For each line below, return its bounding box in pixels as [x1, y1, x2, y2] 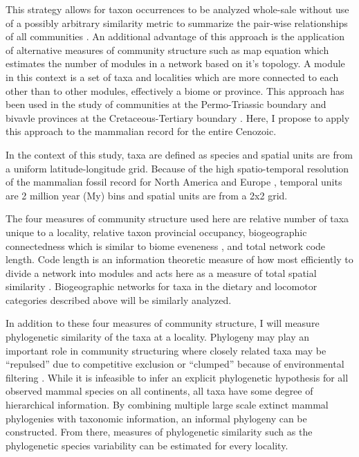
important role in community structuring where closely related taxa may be [6, 343, 326, 357]
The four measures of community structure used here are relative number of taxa [6, 211, 349, 226]
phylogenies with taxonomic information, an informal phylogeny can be [6, 411, 307, 425]
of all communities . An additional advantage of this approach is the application [6, 29, 344, 44]
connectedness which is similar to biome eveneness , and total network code [6, 238, 326, 253]
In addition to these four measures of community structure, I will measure [6, 316, 320, 330]
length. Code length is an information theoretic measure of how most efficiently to [6, 252, 353, 267]
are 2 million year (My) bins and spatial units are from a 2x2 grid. [6, 188, 288, 202]
